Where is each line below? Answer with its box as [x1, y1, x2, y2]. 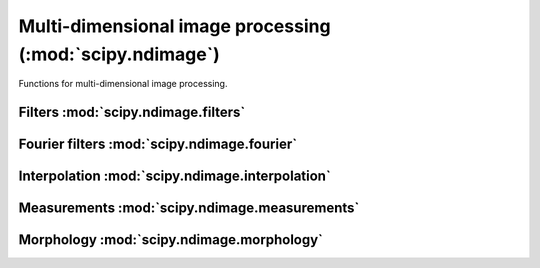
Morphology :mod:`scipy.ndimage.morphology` [18, 231, 324, 249]
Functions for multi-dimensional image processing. [18, 78, 228, 90]
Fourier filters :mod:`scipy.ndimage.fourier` [18, 136, 298, 153]
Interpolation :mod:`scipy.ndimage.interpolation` [18, 168, 332, 185]
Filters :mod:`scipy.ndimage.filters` [18, 104, 246, 121]
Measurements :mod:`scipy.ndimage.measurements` [18, 200, 360, 217]
